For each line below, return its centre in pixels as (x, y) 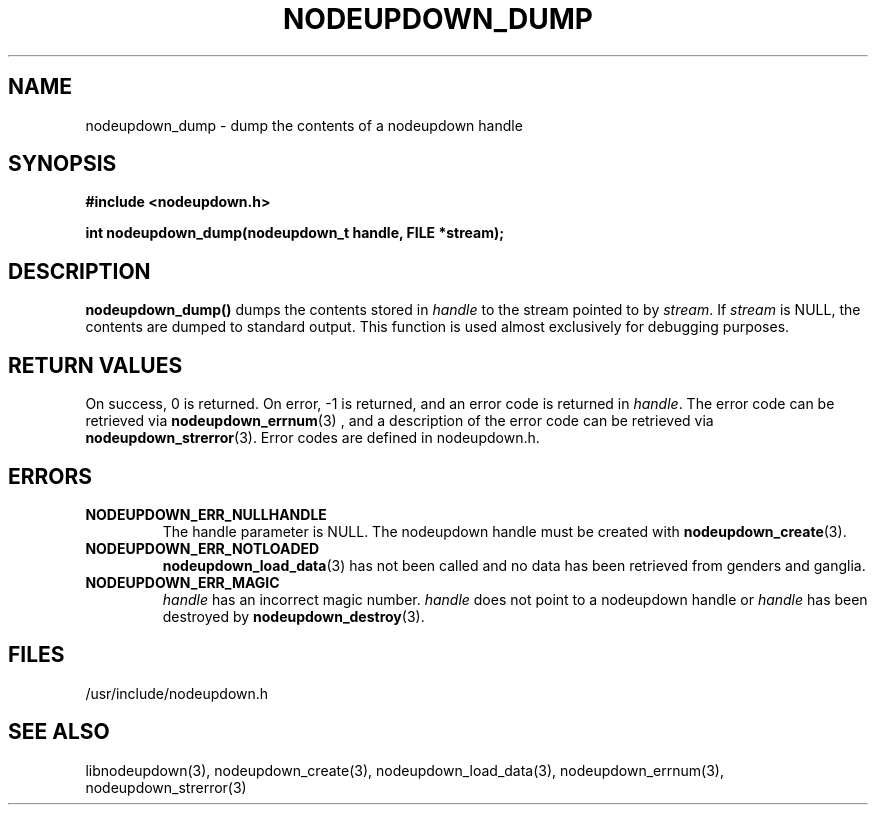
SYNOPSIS (62, 164)
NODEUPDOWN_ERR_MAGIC (182, 582)
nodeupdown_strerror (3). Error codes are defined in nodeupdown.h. (312, 438)
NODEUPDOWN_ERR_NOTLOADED (202, 548)
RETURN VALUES (95, 365)
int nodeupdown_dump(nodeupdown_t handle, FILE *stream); (295, 233)
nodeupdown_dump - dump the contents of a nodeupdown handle (304, 125)
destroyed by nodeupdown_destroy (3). (293, 616)
